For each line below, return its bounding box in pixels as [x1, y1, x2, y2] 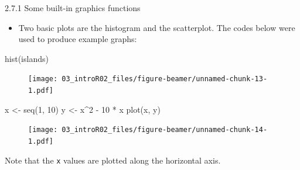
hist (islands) [5, 52, 49, 64]
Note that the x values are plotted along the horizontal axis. [5, 154, 221, 166]
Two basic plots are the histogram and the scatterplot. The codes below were [18, 21, 295, 33]
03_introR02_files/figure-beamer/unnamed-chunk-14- [62, 126, 268, 134]
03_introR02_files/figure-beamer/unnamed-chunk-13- [62, 75, 268, 84]
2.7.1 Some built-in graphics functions [5, 2, 141, 13]
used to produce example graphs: [18, 33, 137, 45]
